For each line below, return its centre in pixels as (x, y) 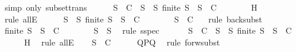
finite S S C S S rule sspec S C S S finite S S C (148, 30)
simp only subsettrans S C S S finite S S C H (131, 7)
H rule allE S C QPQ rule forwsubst (122, 42)
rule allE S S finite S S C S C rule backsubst (133, 19)
